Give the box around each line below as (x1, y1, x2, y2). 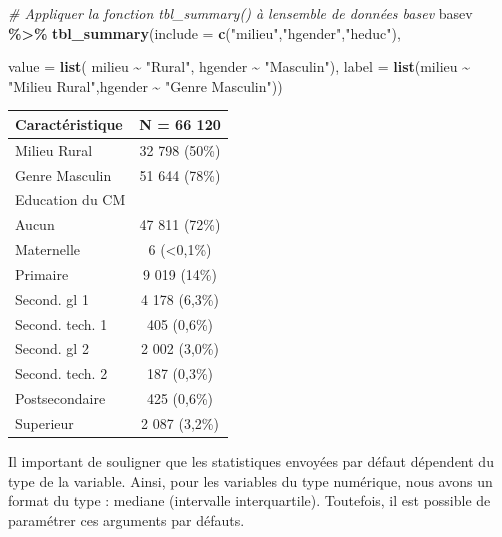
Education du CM (15, 189, 126, 210)
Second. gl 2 (15, 338, 89, 359)
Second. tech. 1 (15, 313, 108, 334)
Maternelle (15, 239, 80, 260)
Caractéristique (15, 113, 123, 134)
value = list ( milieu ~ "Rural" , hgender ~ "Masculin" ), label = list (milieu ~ (8, 56, 470, 77)
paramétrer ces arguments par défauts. (8, 509, 245, 530)
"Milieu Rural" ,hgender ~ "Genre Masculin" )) (8, 75, 283, 96)
